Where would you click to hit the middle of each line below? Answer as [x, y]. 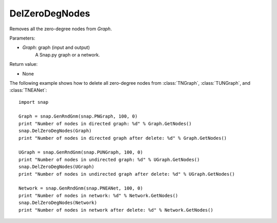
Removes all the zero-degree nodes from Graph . [61, 29]
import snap [34, 102]
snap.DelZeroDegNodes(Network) [58, 203]
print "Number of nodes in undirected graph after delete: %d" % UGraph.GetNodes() [127, 174]
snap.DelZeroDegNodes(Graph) [55, 131]
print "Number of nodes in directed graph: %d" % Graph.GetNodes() [105, 124]
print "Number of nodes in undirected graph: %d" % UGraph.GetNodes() [109, 160]
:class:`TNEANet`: [28, 90]
